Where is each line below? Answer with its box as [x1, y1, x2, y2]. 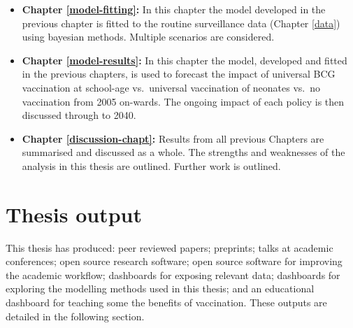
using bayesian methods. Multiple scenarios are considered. [22, 29, 275, 44]
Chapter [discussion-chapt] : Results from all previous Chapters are [22, 131, 324, 145]
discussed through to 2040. [22, 108, 136, 122]
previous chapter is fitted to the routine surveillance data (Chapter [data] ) [22, 15, 340, 30]
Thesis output [6, 199, 142, 228]
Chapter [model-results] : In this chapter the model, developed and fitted [22, 52, 347, 67]
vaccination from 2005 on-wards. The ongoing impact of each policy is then [22, 94, 345, 108]
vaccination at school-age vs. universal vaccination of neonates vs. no [22, 80, 321, 94]
